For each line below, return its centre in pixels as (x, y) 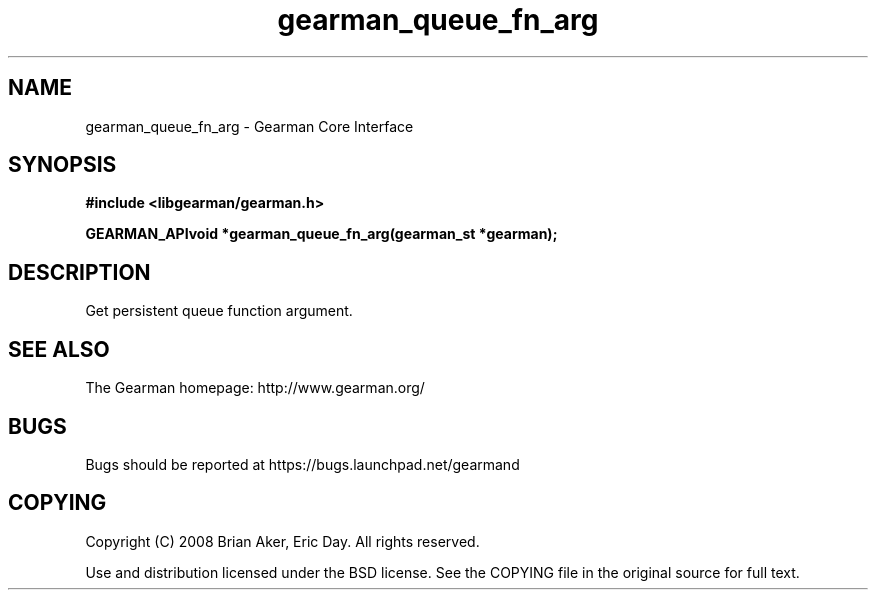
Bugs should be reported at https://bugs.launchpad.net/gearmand (302, 464)
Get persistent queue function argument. (219, 311)
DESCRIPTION (79, 272)
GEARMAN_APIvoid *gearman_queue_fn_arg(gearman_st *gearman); (321, 234)
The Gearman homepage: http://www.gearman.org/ (255, 388)
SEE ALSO (59, 349)
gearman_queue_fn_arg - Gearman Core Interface (249, 126)
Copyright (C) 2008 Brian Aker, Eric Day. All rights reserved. (282, 541)
